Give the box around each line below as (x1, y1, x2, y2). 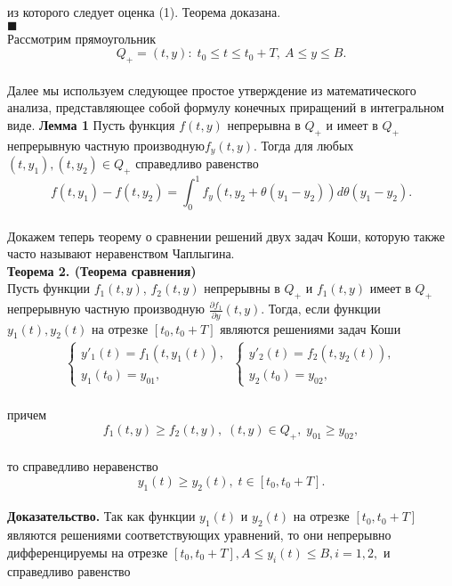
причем (7, 405, 47, 424)
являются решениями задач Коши (220, 319, 401, 338)
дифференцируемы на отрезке (7, 542, 168, 561)
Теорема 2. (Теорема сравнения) (7, 261, 197, 280)
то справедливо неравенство (7, 457, 158, 476)
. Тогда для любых (254, 135, 354, 154)
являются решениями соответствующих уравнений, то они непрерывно (7, 525, 391, 544)
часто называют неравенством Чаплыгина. (7, 244, 235, 263)
